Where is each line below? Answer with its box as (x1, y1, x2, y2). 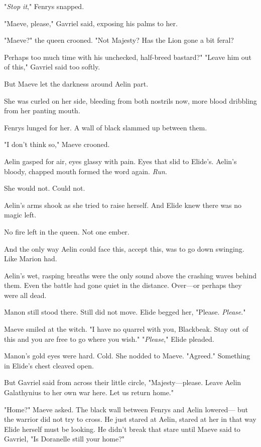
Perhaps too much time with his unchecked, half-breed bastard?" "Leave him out (4, 51, 252, 62)
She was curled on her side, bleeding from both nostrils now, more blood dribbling (4, 95, 257, 106)
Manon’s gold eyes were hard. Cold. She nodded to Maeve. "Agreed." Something (4, 350, 250, 361)
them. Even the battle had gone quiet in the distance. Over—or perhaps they (4, 280, 242, 290)
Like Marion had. (4, 253, 57, 264)
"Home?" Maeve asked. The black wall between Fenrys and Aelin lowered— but (4, 404, 248, 414)
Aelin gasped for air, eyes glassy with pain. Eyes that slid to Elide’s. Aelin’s (4, 156, 237, 166)
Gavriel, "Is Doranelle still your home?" (4, 433, 125, 444)
